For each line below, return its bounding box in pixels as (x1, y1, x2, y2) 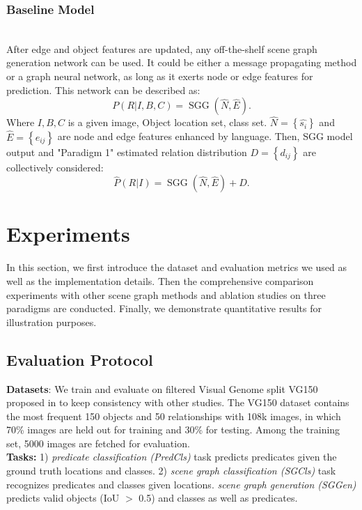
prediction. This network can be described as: (6, 82, 200, 97)
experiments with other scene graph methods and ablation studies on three (6, 287, 326, 302)
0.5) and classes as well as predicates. (139, 490, 298, 505)
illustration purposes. (6, 314, 97, 329)
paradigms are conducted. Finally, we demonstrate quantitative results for (6, 301, 322, 316)
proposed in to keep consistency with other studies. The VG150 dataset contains (6, 395, 349, 410)
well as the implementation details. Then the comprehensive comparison (6, 273, 314, 288)
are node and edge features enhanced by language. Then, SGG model (57, 129, 353, 144)
